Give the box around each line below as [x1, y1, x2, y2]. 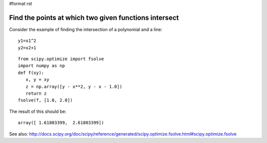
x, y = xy [25, 77, 49, 82]
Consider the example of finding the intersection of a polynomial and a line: [9, 26, 163, 32]
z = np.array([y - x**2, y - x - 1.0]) [25, 84, 123, 89]
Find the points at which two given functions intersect [9, 13, 179, 22]
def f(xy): [18, 70, 44, 75]
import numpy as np [18, 63, 65, 69]
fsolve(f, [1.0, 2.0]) [18, 98, 73, 103]
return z [25, 91, 47, 96]
